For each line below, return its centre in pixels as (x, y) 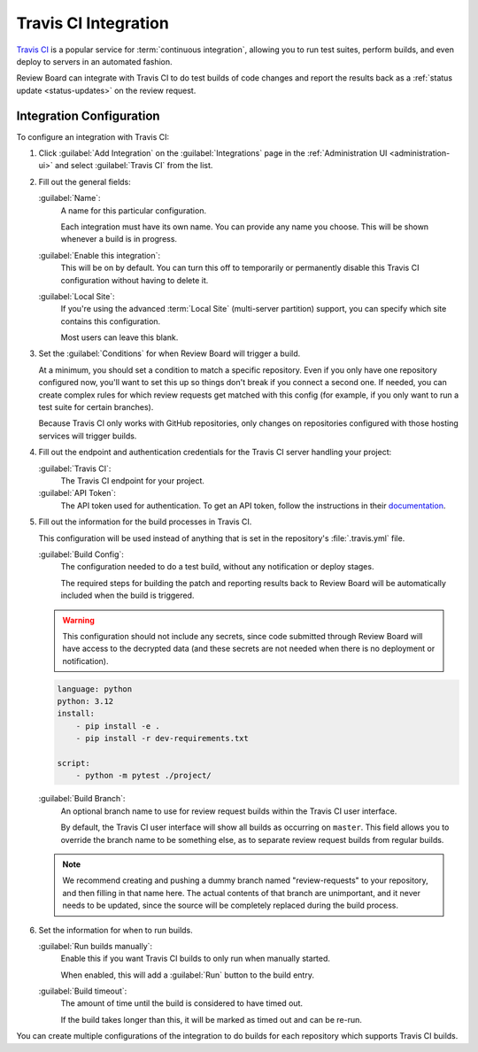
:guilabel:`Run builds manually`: (96, 946)
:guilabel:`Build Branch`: (82, 799)
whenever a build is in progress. (119, 239)
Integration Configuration (88, 116)
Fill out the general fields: (85, 182)
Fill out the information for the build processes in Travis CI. (145, 522)
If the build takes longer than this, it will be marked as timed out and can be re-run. (211, 1019)
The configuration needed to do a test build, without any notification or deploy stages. (217, 567)
